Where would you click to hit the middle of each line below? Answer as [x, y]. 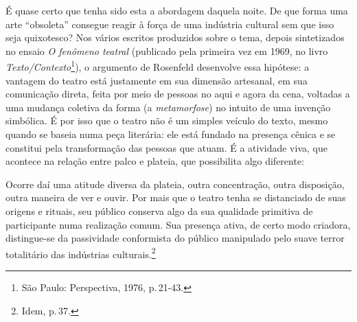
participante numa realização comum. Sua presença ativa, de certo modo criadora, [178, 224]
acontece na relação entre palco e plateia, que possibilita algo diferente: [155, 161]
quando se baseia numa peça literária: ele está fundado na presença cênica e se [171, 134]
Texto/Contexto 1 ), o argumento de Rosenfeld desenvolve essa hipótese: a [158, 66]
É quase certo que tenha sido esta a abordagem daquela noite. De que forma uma [177, 10]
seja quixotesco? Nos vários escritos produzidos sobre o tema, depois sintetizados [175, 37]
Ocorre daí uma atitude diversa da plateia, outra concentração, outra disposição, [175, 184]
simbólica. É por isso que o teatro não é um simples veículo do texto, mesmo [167, 120]
